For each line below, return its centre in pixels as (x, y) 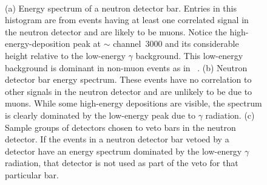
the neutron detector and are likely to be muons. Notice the (116, 31)
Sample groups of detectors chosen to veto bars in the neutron (120, 127)
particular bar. (32, 174)
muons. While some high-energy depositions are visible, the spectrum (133, 103)
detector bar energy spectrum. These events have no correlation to (128, 79)
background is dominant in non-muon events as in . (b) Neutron (126, 67)
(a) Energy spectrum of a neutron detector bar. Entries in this (121, 8)
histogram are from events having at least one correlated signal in (127, 20)
